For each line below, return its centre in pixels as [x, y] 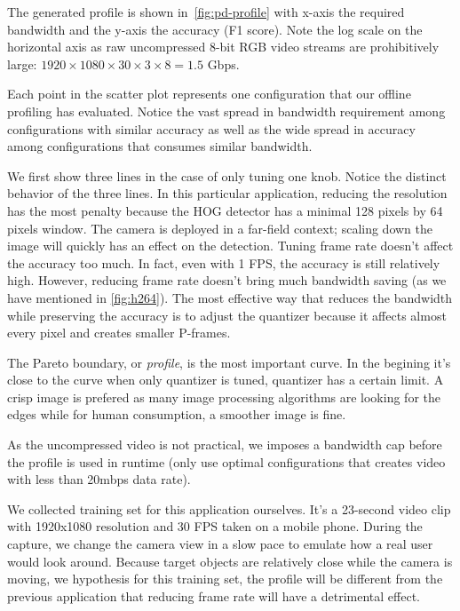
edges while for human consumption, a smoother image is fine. [177, 414]
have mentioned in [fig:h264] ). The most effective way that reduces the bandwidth [230, 297]
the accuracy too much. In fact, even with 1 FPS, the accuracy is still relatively [224, 262]
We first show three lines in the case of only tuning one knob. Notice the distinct [227, 175]
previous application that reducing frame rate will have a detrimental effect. [214, 595]
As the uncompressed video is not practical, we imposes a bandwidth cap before [225, 444]
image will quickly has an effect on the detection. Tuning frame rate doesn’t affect [230, 246]
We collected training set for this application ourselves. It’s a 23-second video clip [229, 508]
